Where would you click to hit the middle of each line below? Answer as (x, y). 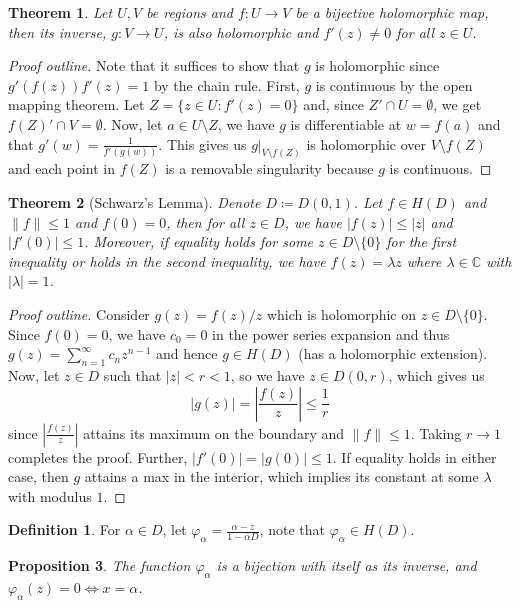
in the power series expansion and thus (331, 333)
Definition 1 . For (64, 529)
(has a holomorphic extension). (393, 353)
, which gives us (436, 374)
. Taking (436, 432)
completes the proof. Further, (98, 456)
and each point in (61, 168)
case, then (38, 476)
